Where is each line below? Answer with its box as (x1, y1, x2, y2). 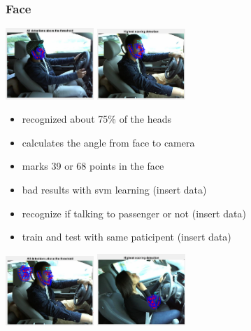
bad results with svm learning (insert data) (22, 182, 207, 196)
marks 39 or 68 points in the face (22, 158, 164, 173)
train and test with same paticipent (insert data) (22, 229, 231, 244)
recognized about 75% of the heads (22, 112, 172, 126)
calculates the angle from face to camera (22, 135, 195, 149)
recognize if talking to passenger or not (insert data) (22, 205, 246, 220)
